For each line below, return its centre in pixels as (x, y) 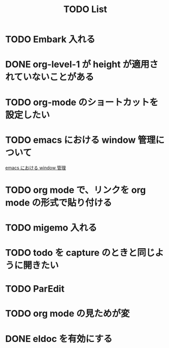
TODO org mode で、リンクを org (76, 190)
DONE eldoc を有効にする (59, 339)
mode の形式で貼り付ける (59, 202)
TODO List (85, 9)
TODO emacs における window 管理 (80, 140)
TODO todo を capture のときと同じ (80, 253)
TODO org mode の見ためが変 (67, 314)
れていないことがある (50, 77)
